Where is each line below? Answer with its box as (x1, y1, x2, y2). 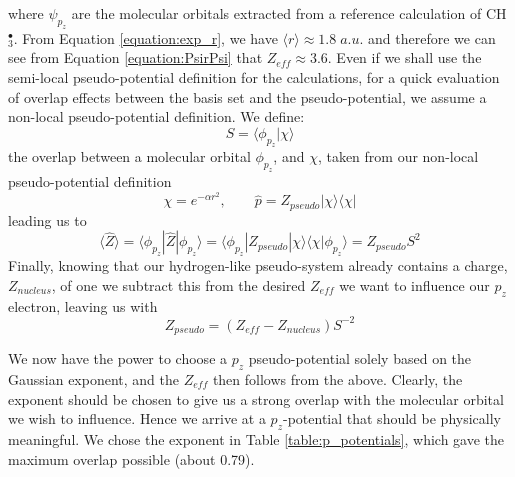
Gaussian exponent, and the (8, 368, 179, 389)
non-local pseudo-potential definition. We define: (8, 106, 305, 127)
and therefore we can (368, 27, 496, 48)
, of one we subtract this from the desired (51, 274, 306, 295)
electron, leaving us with (8, 295, 158, 316)
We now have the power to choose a (8, 348, 228, 369)
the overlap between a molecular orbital (8, 146, 251, 167)
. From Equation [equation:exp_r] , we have (13, 27, 278, 48)
